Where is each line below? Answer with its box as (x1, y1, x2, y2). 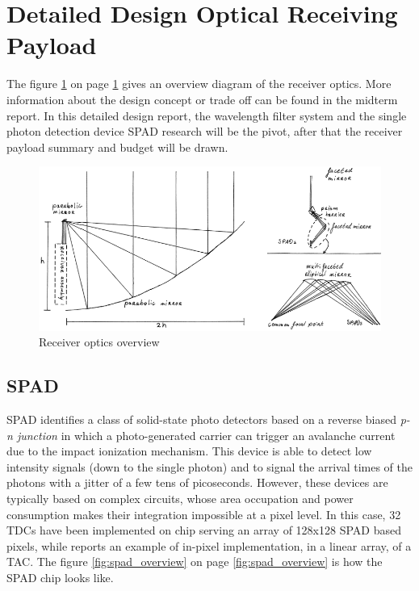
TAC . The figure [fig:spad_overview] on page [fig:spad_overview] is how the (6, 553, 383, 570)
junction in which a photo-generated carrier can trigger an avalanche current (16, 426, 396, 443)
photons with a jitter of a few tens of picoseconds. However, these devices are (6, 474, 388, 491)
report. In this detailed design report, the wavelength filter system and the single (6, 107, 407, 124)
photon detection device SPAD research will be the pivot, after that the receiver (6, 123, 403, 140)
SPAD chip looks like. (6, 568, 114, 585)
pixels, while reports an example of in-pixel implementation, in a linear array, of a (6, 537, 412, 554)
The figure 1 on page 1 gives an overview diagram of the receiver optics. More (6, 75, 392, 92)
